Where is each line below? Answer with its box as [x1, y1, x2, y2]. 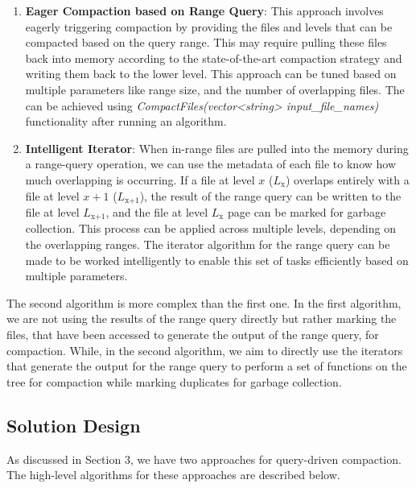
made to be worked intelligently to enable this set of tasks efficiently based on [25, 251, 409, 268]
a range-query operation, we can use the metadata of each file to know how [25, 155, 397, 172]
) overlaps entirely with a [285, 171, 410, 188]
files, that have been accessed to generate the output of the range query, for [6, 326, 379, 342]
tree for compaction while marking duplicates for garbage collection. [6, 373, 342, 390]
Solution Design [6, 412, 141, 437]
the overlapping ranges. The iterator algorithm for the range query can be [25, 236, 390, 253]
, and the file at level [105, 203, 208, 220]
